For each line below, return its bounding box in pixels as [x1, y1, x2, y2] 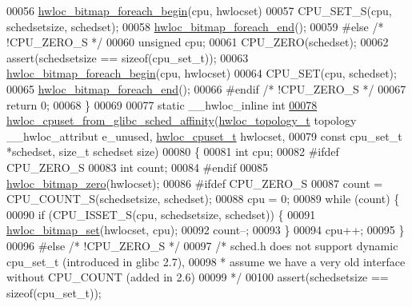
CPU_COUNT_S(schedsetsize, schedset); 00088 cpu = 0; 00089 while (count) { [6, 190, 400, 207]
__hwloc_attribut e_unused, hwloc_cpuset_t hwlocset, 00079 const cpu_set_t [6, 127, 402, 144]
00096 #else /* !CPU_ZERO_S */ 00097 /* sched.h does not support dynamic [6, 237, 398, 253]
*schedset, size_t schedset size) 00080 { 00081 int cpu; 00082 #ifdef [6, 143, 339, 160]
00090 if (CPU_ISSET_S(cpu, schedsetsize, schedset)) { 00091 [6, 205, 316, 222]
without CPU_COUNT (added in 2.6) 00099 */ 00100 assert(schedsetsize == [6, 269, 389, 285]
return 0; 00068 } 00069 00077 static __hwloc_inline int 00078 [6, 96, 318, 113]
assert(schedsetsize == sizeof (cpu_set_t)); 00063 [6, 49, 249, 66]
